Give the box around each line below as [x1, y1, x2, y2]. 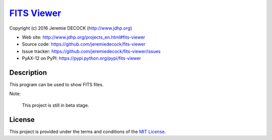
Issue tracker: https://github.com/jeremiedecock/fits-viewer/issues [22, 48, 161, 54]
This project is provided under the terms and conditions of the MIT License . [9, 128, 166, 134]
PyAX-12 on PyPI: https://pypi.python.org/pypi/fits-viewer [22, 55, 141, 61]
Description [9, 68, 47, 77]
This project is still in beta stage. [22, 102, 89, 108]
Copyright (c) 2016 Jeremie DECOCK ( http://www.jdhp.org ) [9, 25, 132, 31]
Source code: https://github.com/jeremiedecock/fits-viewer [22, 41, 146, 47]
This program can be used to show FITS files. [9, 82, 104, 88]
